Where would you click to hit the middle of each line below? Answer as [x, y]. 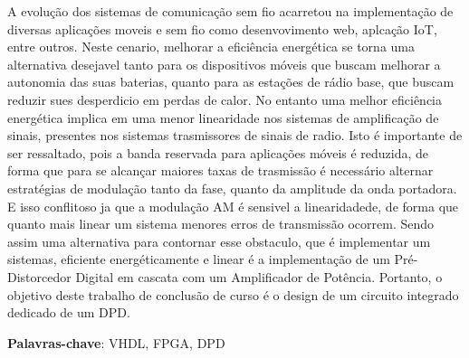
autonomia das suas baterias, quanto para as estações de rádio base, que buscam [231, 82]
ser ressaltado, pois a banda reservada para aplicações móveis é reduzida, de [218, 152]
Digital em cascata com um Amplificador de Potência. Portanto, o [259, 276]
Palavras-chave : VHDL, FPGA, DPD [116, 342]
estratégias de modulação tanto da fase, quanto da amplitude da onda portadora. [232, 188]
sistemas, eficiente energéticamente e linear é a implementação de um [199, 259]
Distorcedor [39, 276]
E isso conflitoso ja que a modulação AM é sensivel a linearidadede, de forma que [233, 206]
